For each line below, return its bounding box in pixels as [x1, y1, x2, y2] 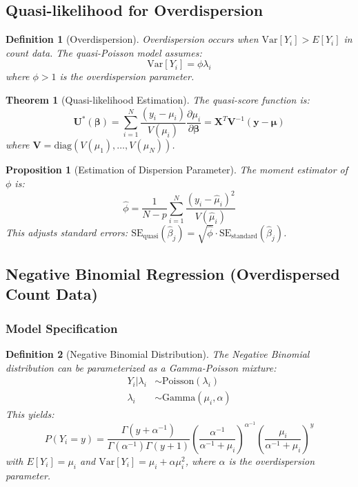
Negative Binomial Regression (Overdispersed [6, 262, 340, 284]
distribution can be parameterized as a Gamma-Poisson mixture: [6, 360, 277, 374]
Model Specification [6, 319, 118, 336]
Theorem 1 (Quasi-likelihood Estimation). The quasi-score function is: [6, 92, 310, 106]
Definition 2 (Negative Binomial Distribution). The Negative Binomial [6, 346, 310, 361]
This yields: [6, 407, 54, 421]
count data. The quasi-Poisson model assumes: [6, 45, 202, 59]
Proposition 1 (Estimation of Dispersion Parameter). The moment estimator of [6, 162, 348, 177]
